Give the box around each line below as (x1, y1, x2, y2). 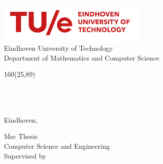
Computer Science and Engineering (4, 140, 110, 151)
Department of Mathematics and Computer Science (4, 52, 160, 63)
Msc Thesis (4, 131, 38, 141)
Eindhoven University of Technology (4, 43, 113, 53)
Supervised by (4, 150, 46, 161)
